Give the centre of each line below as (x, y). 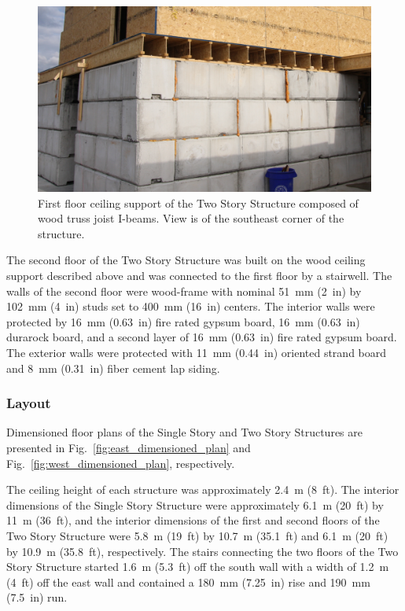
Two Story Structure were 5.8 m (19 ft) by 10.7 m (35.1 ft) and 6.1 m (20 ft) (197, 535)
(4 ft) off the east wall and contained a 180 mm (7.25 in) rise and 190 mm (188, 582)
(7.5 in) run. (37, 597)
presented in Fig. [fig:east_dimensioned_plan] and (129, 447)
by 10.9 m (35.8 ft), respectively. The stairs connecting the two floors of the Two (202, 551)
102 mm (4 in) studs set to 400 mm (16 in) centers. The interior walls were (191, 306)
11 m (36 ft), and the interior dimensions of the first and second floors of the (193, 520)
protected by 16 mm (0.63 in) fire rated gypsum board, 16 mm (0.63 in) (183, 321)
